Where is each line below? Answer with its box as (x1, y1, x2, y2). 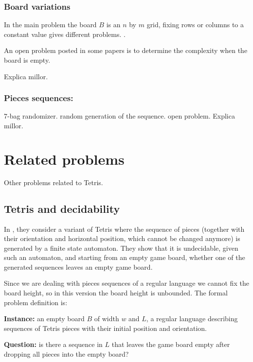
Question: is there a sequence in (4, 339, 103, 349)
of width (94, 313, 119, 324)
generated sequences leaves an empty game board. (4, 261, 153, 272)
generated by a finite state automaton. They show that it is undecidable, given (4, 242, 238, 253)
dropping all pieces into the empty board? (4, 349, 129, 359)
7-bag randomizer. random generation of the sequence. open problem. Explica (4, 111, 235, 121)
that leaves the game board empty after (111, 339, 230, 349)
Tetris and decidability (4, 201, 120, 216)
